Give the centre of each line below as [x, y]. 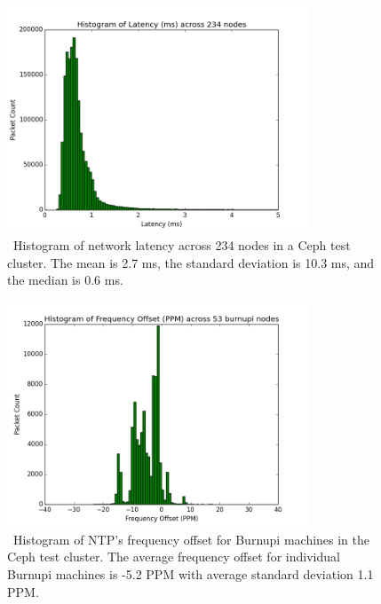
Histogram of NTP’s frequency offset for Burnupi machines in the [191, 539]
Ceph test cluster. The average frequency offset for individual [174, 557]
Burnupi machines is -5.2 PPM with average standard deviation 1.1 [190, 573]
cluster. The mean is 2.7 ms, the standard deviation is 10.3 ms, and [191, 262]
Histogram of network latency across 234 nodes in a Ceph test [182, 244]
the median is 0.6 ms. [65, 280]
